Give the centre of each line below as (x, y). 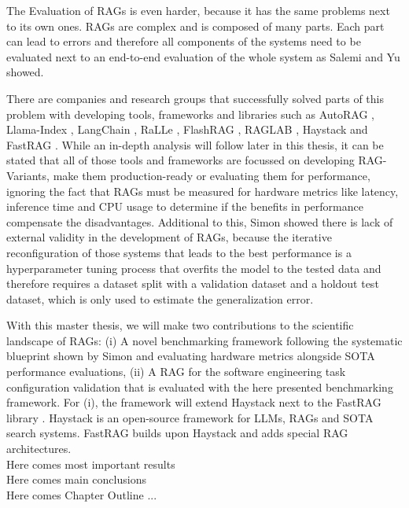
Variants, (28, 175)
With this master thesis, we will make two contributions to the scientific (180, 325)
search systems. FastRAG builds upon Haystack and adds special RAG (177, 433)
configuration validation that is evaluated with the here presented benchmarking (200, 387)
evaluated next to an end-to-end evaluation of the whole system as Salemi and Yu (203, 56)
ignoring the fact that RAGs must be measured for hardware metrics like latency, (203, 191)
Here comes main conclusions (76, 479)
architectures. (39, 449)
